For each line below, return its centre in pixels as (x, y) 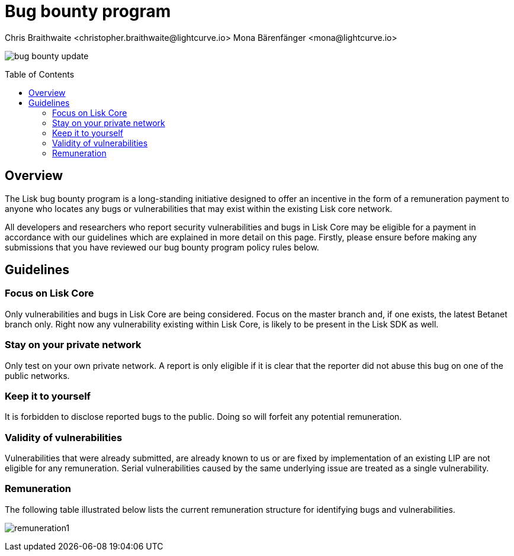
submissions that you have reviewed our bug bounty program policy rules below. (162, 247)
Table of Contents (40, 74)
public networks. (37, 375)
